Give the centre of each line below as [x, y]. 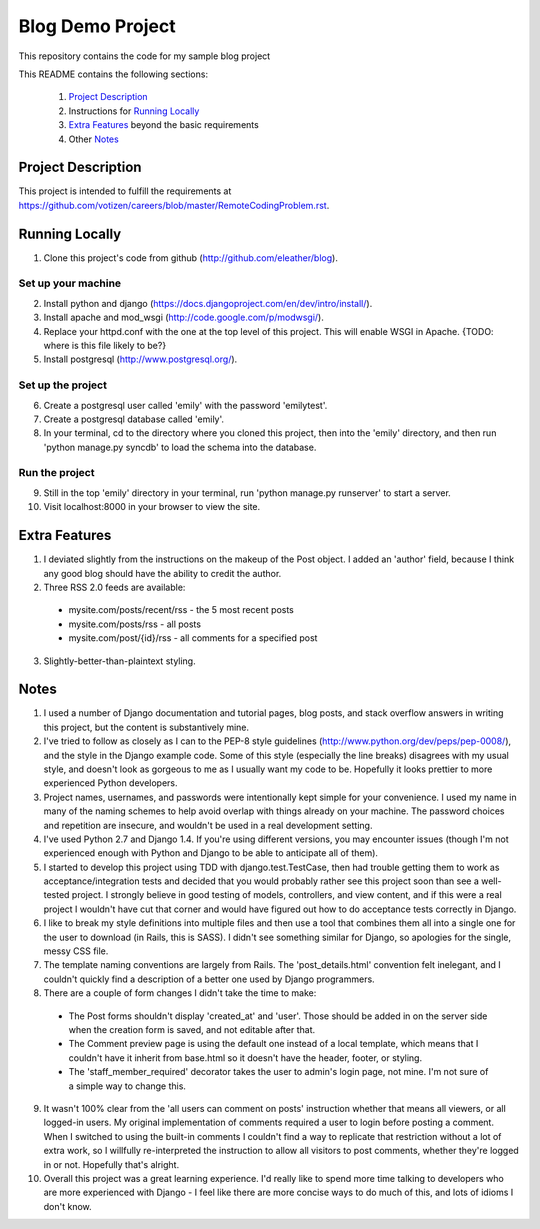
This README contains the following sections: [113, 74]
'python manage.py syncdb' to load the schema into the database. [180, 447]
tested [56, 895]
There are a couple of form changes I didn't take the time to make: [180, 993]
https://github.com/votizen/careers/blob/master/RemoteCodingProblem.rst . [174, 205]
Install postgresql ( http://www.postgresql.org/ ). [140, 359]
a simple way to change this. [127, 1086]
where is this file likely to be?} [105, 346]
